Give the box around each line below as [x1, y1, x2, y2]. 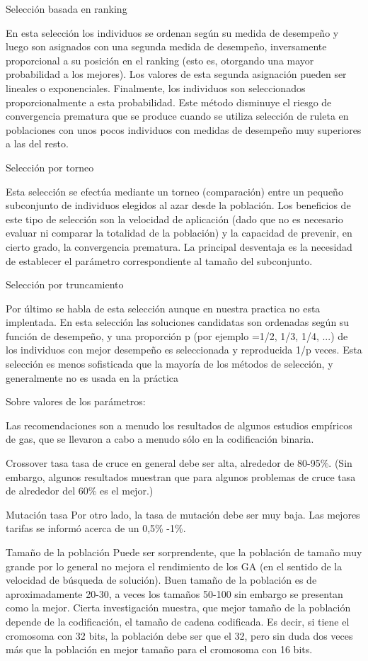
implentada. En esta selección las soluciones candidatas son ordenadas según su [6, 315, 350, 329]
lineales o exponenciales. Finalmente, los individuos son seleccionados [6, 80, 306, 95]
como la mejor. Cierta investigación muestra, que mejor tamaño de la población [6, 600, 351, 615]
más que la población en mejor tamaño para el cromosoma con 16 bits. [6, 642, 313, 657]
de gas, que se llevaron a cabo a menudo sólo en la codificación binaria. [6, 431, 314, 446]
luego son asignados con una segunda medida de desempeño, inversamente [6, 39, 327, 54]
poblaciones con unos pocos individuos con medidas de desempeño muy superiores [6, 122, 362, 137]
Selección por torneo [6, 159, 94, 174]
